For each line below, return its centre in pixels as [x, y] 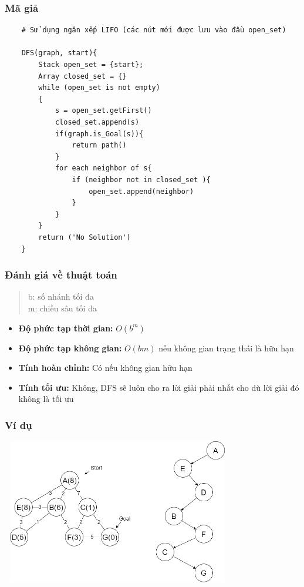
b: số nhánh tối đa [61, 296]
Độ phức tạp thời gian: [66, 328]
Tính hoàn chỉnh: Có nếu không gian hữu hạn [105, 368]
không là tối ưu [46, 399]
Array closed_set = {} [82, 76]
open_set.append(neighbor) [141, 191]
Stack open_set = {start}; [91, 65]
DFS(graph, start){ [59, 53]
